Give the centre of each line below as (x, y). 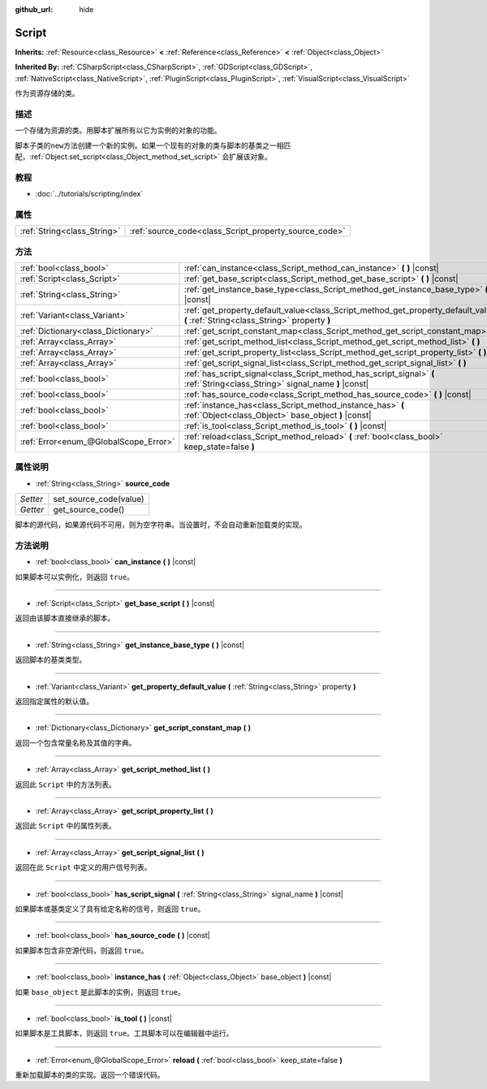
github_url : (34, 9)
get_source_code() (89, 510)
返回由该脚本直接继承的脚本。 (65, 618)
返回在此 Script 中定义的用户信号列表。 (83, 867)
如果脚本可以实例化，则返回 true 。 (74, 577)
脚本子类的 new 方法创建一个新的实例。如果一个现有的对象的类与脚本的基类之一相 (149, 145)
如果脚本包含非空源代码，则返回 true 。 (82, 950)
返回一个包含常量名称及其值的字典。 (75, 742)
